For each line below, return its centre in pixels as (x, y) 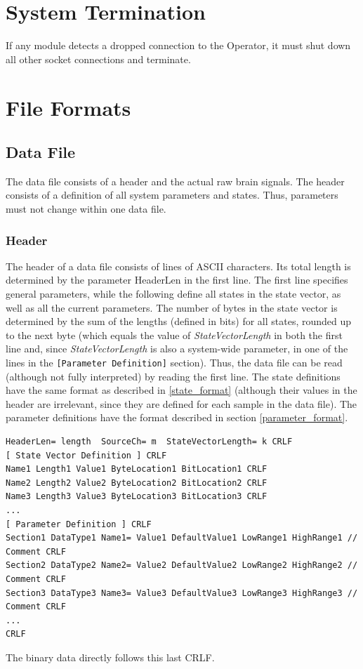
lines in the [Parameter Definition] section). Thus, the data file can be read (174, 363)
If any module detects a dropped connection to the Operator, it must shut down (178, 45)
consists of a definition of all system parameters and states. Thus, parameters (172, 195)
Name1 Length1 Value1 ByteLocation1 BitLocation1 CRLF (137, 469)
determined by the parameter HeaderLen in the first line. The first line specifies (177, 280)
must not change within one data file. (86, 209)
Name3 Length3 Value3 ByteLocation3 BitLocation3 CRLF (137, 497)
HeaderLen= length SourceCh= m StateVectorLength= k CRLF (149, 442)
